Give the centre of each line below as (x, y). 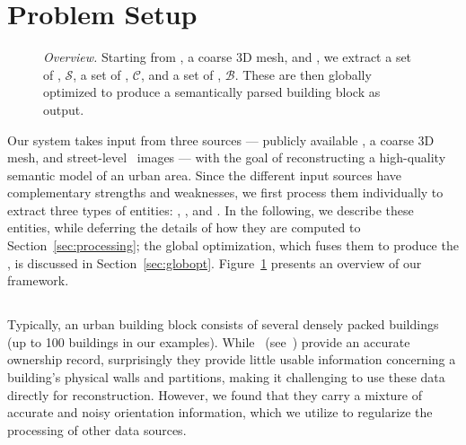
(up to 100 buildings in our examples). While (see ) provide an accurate (209, 341)
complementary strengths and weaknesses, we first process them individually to (225, 192)
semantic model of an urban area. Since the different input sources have (205, 175)
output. (64, 109)
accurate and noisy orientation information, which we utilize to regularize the (220, 412)
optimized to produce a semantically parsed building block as (212, 92)
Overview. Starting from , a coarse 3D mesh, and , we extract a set (228, 57)
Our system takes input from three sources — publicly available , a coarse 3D (221, 140)
